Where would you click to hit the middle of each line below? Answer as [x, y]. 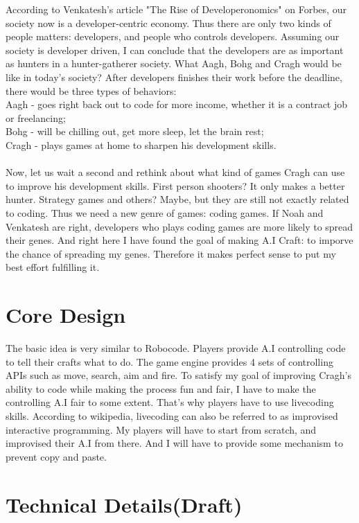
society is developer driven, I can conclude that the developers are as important [175, 50]
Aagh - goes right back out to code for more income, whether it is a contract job [177, 104]
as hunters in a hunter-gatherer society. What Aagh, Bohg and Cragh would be [174, 63]
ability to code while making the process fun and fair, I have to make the [161, 388]
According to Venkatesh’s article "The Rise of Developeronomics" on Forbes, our [176, 9]
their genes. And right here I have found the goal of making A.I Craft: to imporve [179, 240]
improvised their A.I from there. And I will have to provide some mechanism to [174, 443]
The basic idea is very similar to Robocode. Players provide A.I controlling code [176, 348]
